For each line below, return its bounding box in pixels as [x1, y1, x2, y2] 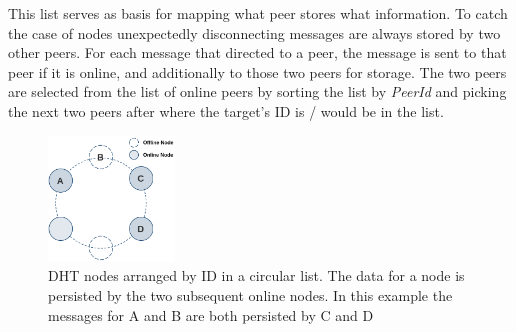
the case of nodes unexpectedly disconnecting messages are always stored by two [8, 22, 501, 43]
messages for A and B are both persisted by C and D [48, 304, 374, 325]
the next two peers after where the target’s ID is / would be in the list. [8, 100, 444, 121]
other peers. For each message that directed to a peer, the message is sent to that [8, 42, 507, 63]
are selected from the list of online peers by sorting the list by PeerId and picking [8, 81, 507, 102]
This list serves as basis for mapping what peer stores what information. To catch [8, 3, 508, 23]
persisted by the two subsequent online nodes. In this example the [48, 285, 453, 306]
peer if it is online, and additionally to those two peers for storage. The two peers [8, 61, 507, 82]
